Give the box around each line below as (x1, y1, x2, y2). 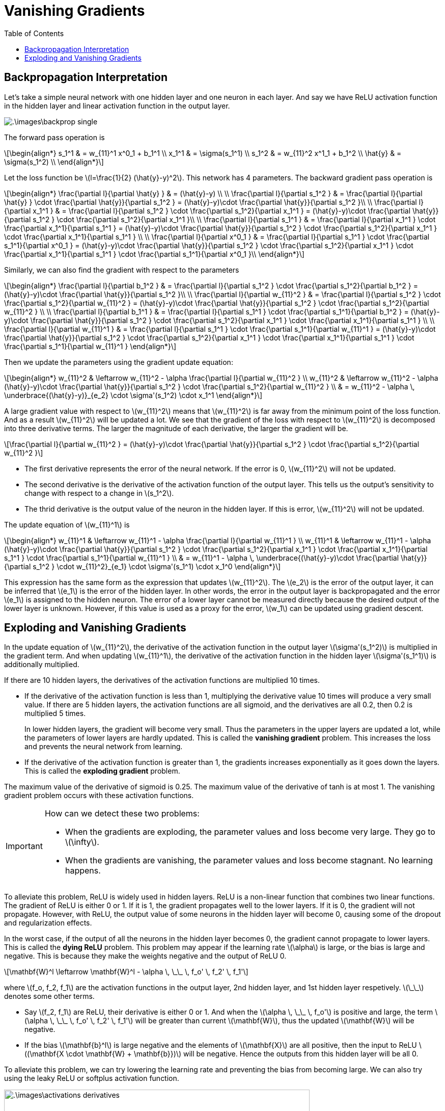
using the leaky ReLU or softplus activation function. (4, 1074, 179, 1083)
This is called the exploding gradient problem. (24, 766, 180, 776)
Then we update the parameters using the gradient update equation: (4, 357, 233, 366)
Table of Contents (4, 29, 64, 38)
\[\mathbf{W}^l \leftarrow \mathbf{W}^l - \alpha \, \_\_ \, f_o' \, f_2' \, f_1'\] (4, 967, 248, 976)
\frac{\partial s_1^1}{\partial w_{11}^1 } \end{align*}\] (4, 341, 176, 351)
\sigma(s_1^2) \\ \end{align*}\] (4, 157, 104, 166)
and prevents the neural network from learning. (24, 742, 183, 751)
